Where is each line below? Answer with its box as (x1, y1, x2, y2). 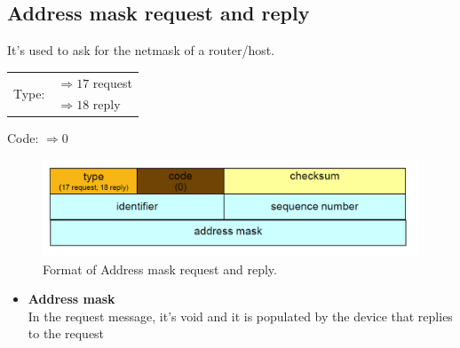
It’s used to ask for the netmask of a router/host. (7, 41, 275, 59)
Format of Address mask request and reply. (43, 259, 277, 278)
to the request (28, 324, 105, 343)
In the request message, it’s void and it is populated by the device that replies (28, 306, 453, 325)
